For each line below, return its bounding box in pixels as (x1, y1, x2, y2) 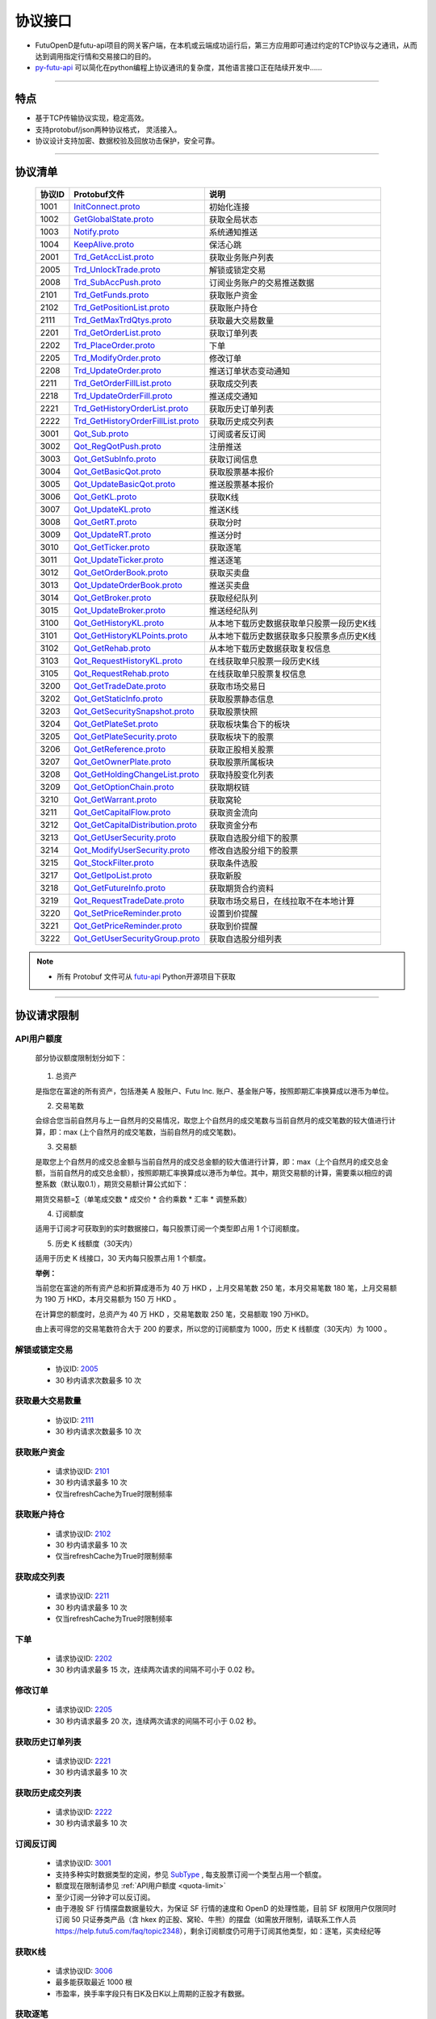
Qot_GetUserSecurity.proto (73, 832, 177, 843)
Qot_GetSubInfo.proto (73, 453, 157, 464)
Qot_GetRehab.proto (73, 643, 151, 654)
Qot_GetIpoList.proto (73, 870, 153, 881)
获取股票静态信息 (208, 694, 275, 705)
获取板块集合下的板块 (208, 719, 291, 730)
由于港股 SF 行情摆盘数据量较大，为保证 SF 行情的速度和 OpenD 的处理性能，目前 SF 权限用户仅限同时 (55, 1903, 397, 1913)
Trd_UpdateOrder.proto (73, 365, 161, 376)
